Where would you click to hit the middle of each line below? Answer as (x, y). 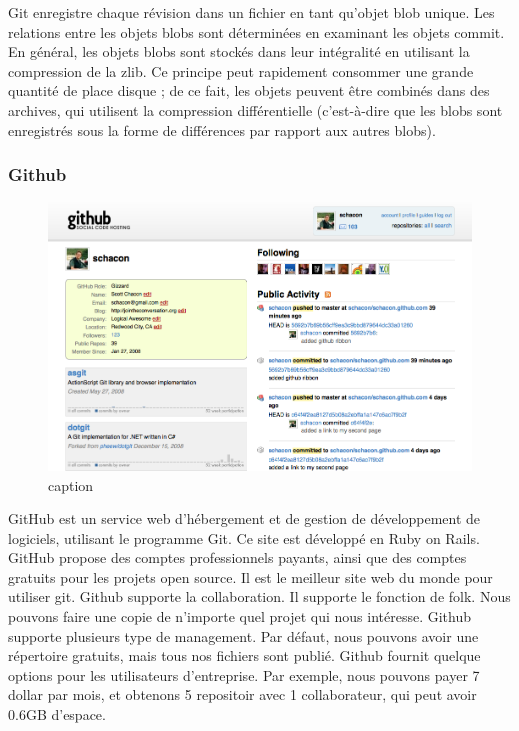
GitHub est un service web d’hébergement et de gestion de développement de (244, 518)
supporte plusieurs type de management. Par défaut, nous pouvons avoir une (243, 635)
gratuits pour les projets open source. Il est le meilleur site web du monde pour (250, 576)
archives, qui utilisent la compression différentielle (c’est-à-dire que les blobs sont (255, 109)
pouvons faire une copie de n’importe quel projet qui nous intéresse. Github (239, 616)
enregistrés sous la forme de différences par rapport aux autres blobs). (222, 129)
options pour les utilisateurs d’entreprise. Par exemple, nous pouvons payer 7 (244, 674)
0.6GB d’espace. (57, 714)
